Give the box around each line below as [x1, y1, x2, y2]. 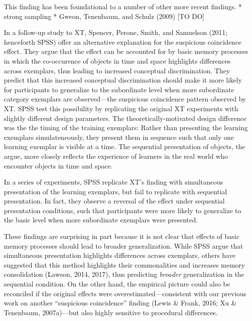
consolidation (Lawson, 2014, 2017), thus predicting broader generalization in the [4, 269, 244, 279]
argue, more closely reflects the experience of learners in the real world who [4, 151, 228, 161]
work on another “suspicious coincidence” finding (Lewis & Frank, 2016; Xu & [4, 298, 237, 308]
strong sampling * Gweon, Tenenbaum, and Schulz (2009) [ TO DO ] [4, 11, 204, 21]
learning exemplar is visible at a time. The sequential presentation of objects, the [4, 141, 245, 152]
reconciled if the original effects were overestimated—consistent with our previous [4, 288, 247, 298]
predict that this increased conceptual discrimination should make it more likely [4, 75, 242, 85]
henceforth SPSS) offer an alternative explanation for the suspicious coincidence [4, 36, 242, 47]
